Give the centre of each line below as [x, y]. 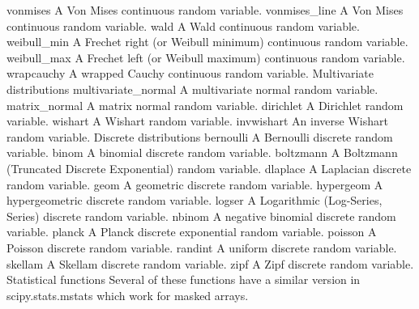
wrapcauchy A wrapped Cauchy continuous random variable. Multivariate [190, 73]
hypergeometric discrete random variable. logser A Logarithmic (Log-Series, [195, 200]
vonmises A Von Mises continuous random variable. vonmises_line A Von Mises [205, 10]
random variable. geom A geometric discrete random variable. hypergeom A [195, 184]
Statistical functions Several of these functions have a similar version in [184, 279]
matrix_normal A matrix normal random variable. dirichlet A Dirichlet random [205, 105]
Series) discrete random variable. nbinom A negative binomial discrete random [201, 216]
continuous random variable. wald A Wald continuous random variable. [183, 25]
